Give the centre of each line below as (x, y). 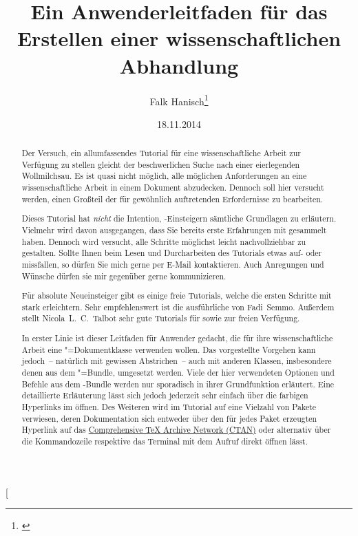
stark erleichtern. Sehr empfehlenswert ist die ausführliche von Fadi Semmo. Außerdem (178, 307)
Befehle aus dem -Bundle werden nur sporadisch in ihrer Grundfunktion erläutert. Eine (178, 384)
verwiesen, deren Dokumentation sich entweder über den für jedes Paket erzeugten (169, 418)
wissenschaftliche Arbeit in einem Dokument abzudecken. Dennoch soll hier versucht (173, 187)
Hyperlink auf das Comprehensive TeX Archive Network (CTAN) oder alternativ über (176, 430)
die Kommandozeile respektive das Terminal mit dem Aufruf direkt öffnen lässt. (165, 441)
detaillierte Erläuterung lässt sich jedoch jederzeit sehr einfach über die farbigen (165, 395)
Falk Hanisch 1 (179, 100)
